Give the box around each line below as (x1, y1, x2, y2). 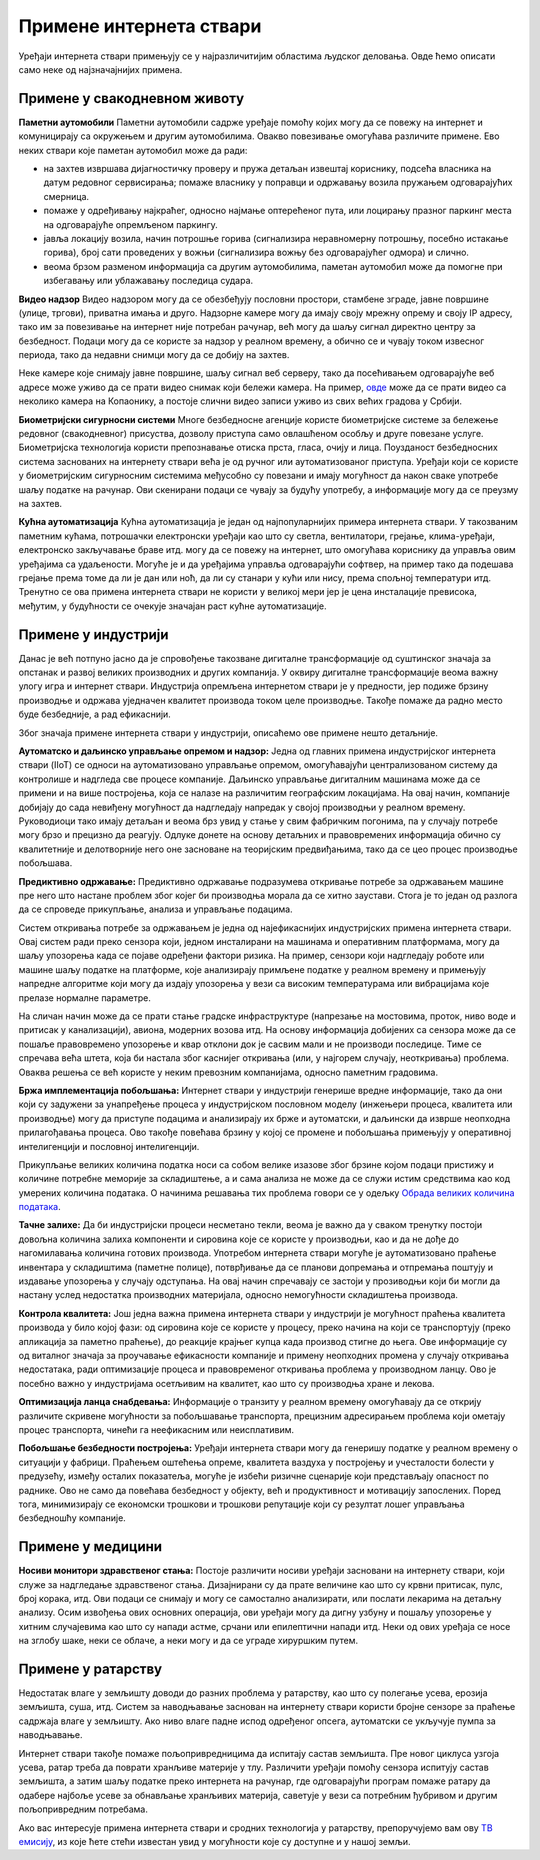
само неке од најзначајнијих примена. (18, 63, 183, 75)
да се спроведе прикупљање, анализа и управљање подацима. (18, 903, 294, 915)
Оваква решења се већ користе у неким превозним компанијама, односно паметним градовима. (18, 1066, 439, 1078)
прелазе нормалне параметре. (18, 991, 152, 1004)
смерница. (43, 190, 90, 202)
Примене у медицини (18, 1538, 163, 1555)
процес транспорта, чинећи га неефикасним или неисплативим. (18, 1423, 295, 1435)
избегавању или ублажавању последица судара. (43, 275, 254, 287)
